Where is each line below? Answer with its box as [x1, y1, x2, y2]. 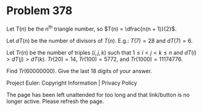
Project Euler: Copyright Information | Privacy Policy [6, 79, 138, 86]
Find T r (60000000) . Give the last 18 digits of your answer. [6, 67, 152, 74]
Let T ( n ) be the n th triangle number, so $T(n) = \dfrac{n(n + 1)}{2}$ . [6, 24, 177, 33]
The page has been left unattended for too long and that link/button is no [6, 91, 190, 98]
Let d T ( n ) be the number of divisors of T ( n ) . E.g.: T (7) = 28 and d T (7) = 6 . [6, 37, 193, 44]
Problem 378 [6, 4, 73, 18]
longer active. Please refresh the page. [6, 98, 105, 105]
